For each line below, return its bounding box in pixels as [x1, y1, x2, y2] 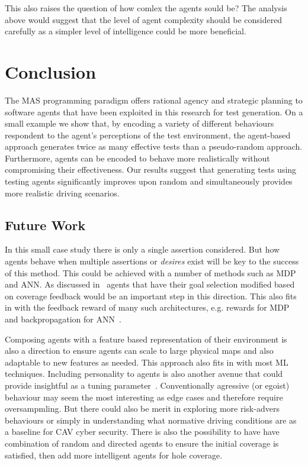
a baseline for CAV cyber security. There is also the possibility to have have [5, 425, 280, 438]
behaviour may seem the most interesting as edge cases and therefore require [5, 390, 283, 403]
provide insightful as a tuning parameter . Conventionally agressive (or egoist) [5, 379, 290, 391]
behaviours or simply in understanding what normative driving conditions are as [5, 414, 297, 426]
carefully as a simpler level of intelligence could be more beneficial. [5, 25, 246, 37]
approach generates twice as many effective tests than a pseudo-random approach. [5, 140, 303, 153]
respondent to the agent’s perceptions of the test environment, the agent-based [5, 128, 291, 141]
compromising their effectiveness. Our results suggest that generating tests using [5, 163, 297, 176]
